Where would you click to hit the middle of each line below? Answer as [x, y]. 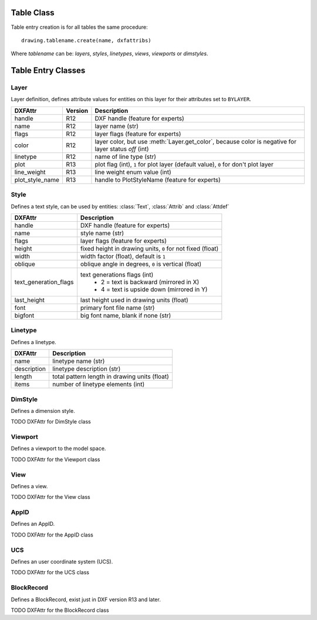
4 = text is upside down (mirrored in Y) [154, 289]
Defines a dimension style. [43, 411]
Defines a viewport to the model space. [58, 449]
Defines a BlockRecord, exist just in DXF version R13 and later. [86, 599]
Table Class [33, 13]
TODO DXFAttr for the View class [50, 497]
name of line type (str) [126, 156]
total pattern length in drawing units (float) [111, 376]
